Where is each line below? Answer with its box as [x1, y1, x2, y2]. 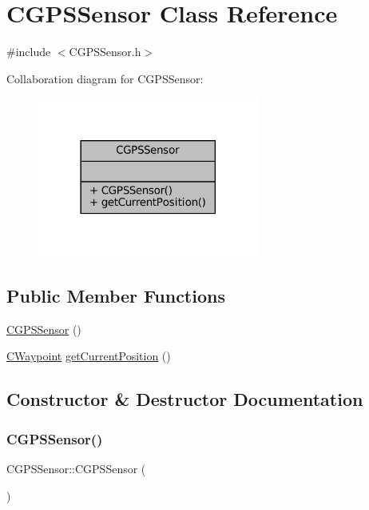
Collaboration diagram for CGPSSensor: [6, 70, 204, 86]
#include [6, 43, 51, 60]
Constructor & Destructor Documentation [6, 387, 363, 412]
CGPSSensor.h [69, 43, 141, 60]
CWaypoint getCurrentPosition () [6, 347, 171, 364]
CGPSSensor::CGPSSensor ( [6, 460, 146, 476]
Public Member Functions [6, 283, 225, 307]
